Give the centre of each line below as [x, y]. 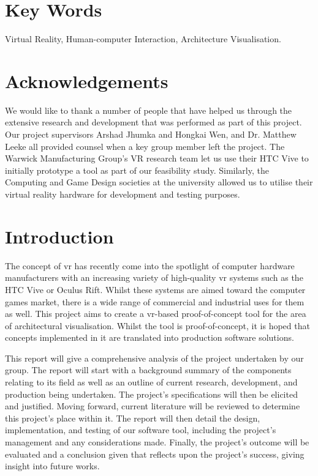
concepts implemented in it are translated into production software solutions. [150, 337]
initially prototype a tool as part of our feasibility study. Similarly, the [137, 170]
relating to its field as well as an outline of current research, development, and [151, 382]
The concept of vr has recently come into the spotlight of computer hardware [150, 265]
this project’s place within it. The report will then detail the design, [133, 418]
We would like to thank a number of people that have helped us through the [149, 110]
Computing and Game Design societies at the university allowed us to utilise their [159, 182]
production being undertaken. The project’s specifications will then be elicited [151, 394]
